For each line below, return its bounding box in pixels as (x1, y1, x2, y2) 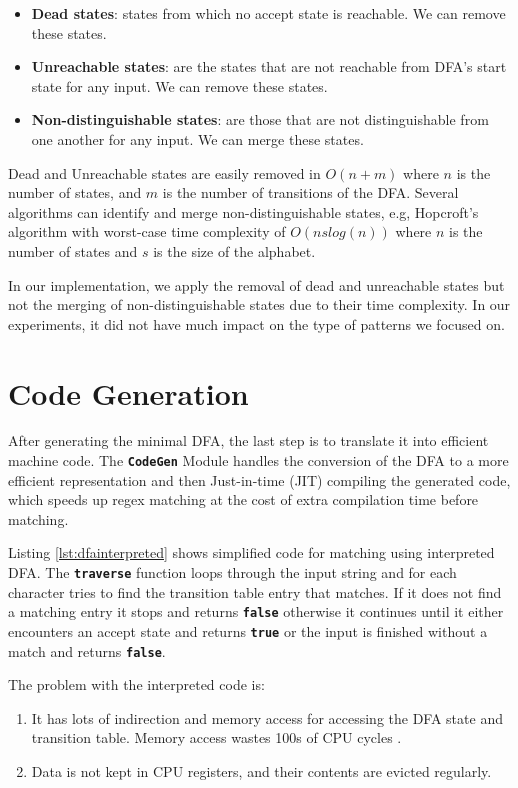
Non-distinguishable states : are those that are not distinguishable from (31, 109, 489, 130)
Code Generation (8, 372, 249, 413)
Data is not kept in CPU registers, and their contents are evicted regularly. (31, 761, 492, 782)
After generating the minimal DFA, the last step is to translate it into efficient (8, 430, 489, 451)
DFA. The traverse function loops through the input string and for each (8, 562, 457, 583)
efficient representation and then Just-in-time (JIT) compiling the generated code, (8, 469, 511, 490)
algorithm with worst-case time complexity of (8, 221, 286, 242)
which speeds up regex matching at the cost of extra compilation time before (8, 489, 479, 510)
